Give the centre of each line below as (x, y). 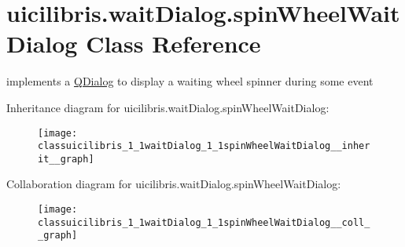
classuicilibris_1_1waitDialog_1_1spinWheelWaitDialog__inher (204, 146)
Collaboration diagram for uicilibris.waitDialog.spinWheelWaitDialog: (174, 184)
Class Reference (173, 44)
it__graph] (66, 159)
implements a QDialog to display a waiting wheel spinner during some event (190, 81)
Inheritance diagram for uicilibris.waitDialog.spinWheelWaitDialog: (168, 107)
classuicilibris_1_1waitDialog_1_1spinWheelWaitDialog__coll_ (204, 222)
